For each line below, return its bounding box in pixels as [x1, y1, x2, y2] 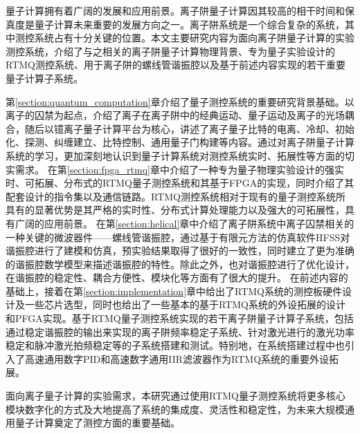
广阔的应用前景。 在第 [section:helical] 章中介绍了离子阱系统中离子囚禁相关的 [15, 216, 354, 230]
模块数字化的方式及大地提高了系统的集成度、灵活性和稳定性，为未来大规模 [6, 402, 345, 416]
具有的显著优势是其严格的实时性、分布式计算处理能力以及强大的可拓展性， [6, 202, 345, 217]
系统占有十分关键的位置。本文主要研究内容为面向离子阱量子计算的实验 [34, 30, 354, 45]
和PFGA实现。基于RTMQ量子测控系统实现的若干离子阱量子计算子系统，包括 [6, 311, 354, 325]
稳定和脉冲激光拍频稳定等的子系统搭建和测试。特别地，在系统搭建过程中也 [6, 338, 345, 352]
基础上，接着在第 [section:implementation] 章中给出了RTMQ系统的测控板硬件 [6, 283, 343, 298]
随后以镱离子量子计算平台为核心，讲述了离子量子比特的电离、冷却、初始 [24, 121, 354, 135]
